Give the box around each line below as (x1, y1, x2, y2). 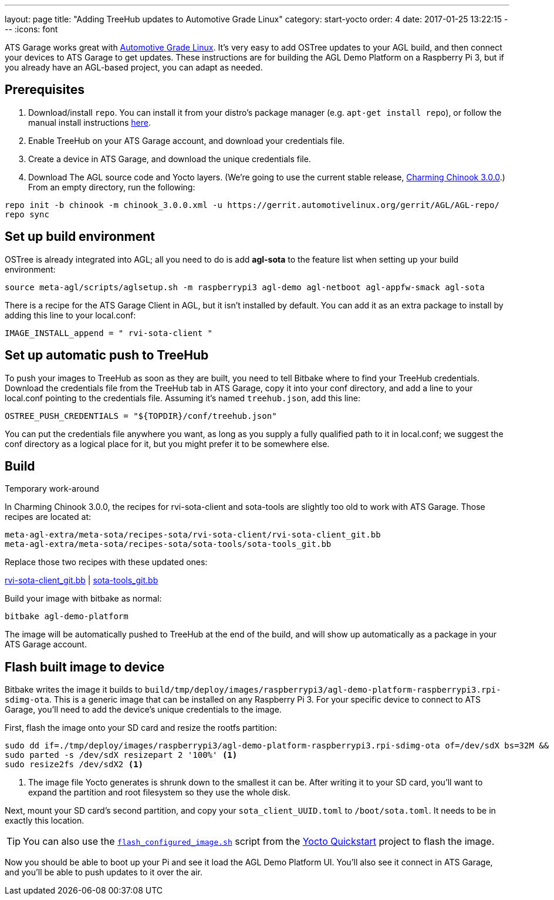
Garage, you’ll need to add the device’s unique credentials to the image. (5, 704, 282, 715)
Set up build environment (5, 229, 156, 244)
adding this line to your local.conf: (5, 310, 136, 320)
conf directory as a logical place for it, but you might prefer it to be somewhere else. (5, 438, 330, 449)
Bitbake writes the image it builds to (5, 684, 143, 695)
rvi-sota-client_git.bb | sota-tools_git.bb (5, 575, 158, 586)
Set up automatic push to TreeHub (5, 348, 209, 363)
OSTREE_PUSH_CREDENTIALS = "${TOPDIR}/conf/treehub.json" (5, 411, 277, 421)
